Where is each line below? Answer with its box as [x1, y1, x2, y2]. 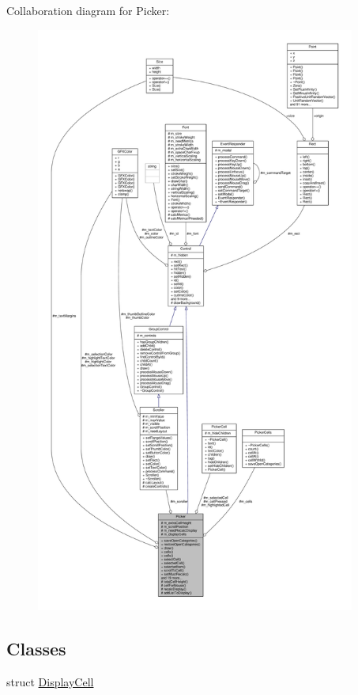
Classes [6, 636, 66, 660]
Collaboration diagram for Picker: [6, 2, 170, 18]
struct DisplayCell [6, 673, 94, 689]
